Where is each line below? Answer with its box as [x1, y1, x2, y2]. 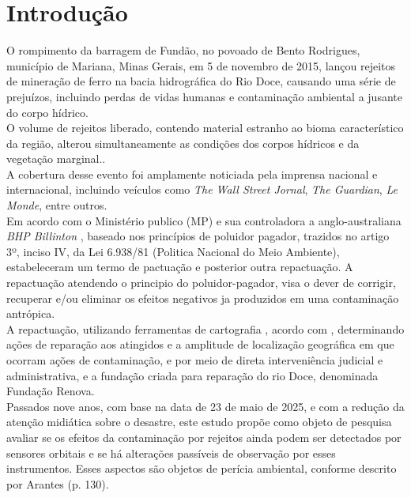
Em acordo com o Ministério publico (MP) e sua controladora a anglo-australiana [6, 212, 402, 228]
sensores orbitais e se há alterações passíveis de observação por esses [6, 444, 336, 461]
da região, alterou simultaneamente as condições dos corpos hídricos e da [6, 134, 360, 151]
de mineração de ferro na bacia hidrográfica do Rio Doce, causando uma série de [6, 73, 396, 89]
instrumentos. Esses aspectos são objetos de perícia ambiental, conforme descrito [6, 460, 397, 477]
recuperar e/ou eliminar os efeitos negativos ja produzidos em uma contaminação [6, 289, 399, 306]
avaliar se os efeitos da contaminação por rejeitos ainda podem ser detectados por [6, 428, 402, 445]
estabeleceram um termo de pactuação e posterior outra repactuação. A [6, 258, 353, 275]
